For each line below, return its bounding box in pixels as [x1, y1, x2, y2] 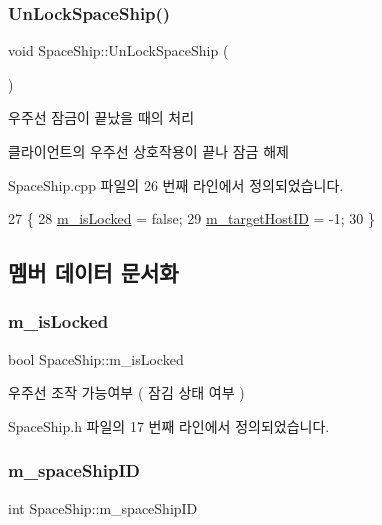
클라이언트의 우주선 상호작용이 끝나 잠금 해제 [8, 141, 289, 161]
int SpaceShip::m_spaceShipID [8, 497, 198, 518]
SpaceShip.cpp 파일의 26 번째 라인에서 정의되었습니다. [8, 174, 344, 195]
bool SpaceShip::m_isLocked [8, 348, 184, 369]
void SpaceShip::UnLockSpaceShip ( [8, 40, 229, 61]
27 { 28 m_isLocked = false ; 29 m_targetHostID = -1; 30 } [8, 208, 375, 229]
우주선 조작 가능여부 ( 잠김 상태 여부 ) [8, 382, 245, 403]
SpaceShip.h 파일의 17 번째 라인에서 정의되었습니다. [8, 415, 330, 436]
